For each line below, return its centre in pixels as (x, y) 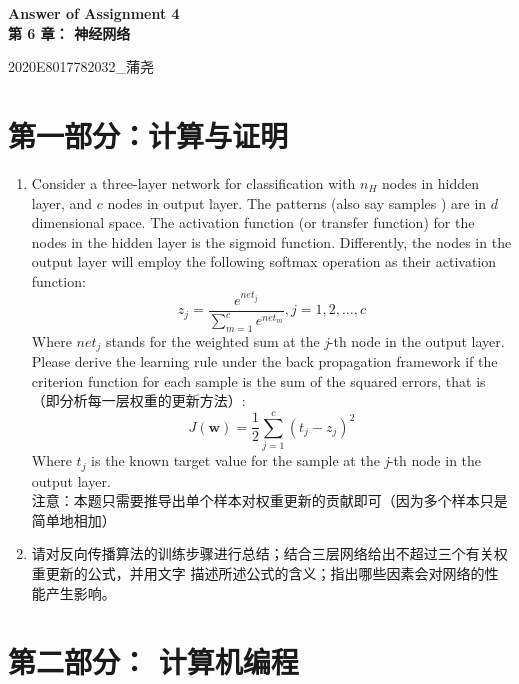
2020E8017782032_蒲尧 (81, 66)
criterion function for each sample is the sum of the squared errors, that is (258, 380)
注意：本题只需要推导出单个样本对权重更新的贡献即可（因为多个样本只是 (269, 500)
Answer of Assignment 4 (94, 13)
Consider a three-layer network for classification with (193, 182)
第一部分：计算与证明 (148, 134)
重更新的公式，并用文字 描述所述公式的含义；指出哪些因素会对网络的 (258, 573)
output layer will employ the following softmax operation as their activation (264, 261)
